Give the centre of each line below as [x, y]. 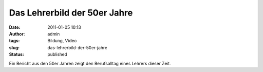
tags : [14, 41]
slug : [14, 47]
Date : [15, 27]
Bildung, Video [62, 41]
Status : [17, 54]
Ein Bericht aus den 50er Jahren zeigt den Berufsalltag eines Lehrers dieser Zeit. [90, 63]
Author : [17, 34]
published [57, 54]
